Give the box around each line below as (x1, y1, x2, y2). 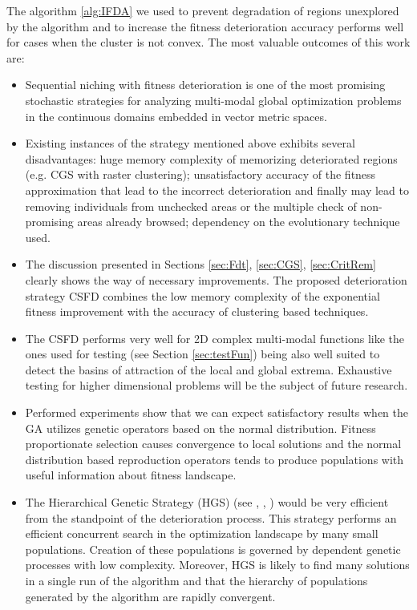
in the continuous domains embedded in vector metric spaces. (25, 107, 327, 124)
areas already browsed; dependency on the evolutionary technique (77, 213, 400, 230)
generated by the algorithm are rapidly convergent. (25, 588, 276, 604)
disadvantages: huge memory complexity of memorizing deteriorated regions (25, 150, 398, 167)
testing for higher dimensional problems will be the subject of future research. (25, 377, 408, 394)
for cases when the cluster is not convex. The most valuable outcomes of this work (6, 34, 411, 50)
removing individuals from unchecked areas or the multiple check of (25, 197, 357, 214)
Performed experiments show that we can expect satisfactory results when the (25, 404, 408, 421)
